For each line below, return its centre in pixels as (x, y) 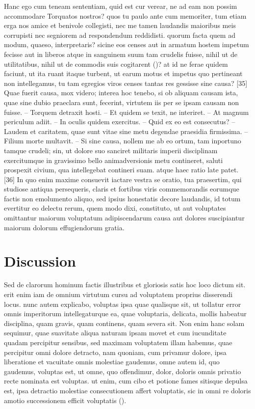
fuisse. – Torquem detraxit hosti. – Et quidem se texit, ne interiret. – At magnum (127, 112)
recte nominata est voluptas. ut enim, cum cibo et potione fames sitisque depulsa (126, 381)
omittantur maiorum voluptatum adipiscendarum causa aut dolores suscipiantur (124, 218)
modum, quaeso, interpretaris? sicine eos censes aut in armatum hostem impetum (127, 44)
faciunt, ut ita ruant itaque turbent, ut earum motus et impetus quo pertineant (123, 73)
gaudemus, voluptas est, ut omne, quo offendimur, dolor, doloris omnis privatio (123, 371)
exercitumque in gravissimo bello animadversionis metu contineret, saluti (114, 160)
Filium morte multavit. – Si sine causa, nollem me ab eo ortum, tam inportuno (123, 141)
